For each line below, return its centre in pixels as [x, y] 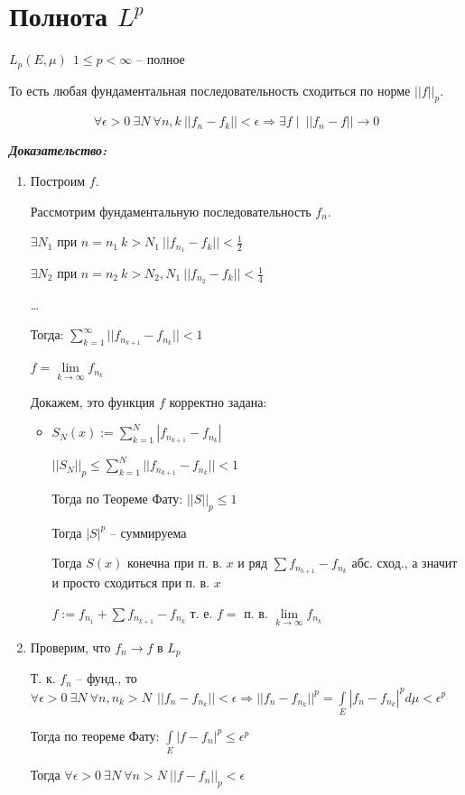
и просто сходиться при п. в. [131, 582]
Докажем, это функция [93, 401]
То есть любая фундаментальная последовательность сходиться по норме [210, 90]
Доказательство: [58, 150]
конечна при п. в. [174, 563]
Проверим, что [70, 647]
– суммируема [148, 532]
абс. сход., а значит [405, 563]
